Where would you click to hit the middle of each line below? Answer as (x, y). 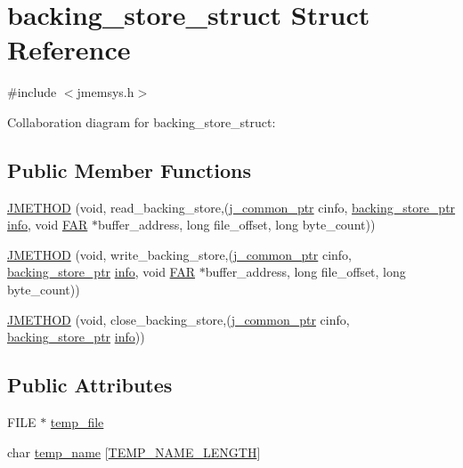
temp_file (77, 422)
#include (32, 92)
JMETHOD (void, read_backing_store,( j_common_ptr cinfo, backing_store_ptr (231, 207)
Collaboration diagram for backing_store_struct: (142, 121)
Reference (69, 49)
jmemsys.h (106, 92)
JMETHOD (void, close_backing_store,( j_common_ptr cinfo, (179, 319)
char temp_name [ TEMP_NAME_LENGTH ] (134, 452)
